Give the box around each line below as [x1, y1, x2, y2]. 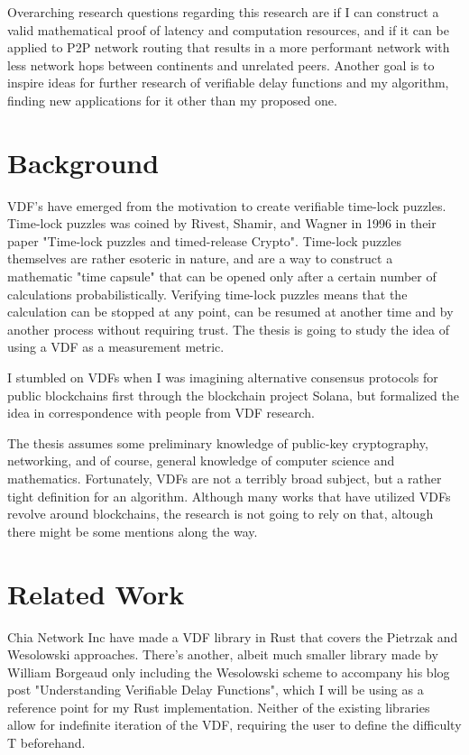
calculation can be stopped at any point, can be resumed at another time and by [7, 302, 454, 321]
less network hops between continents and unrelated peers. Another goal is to [7, 55, 435, 74]
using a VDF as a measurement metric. [7, 337, 225, 356]
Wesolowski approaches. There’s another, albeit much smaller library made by [7, 645, 438, 664]
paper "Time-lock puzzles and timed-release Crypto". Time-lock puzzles [7, 231, 401, 250]
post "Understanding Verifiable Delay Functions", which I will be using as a [7, 680, 424, 699]
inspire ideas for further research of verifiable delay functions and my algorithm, [7, 73, 449, 92]
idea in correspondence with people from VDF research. [7, 403, 316, 422]
